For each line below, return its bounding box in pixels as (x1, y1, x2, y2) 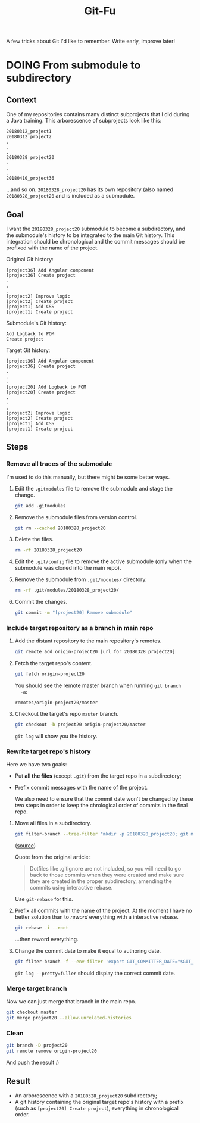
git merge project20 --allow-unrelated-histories (6, 1015, 132, 1021)
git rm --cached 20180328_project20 (14, 525, 106, 531)
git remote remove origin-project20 (6, 1048, 97, 1055)
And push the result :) (6, 1059, 60, 1066)
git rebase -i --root (14, 925, 69, 931)
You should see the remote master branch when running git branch (14, 682, 182, 689)
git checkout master (6, 1009, 58, 1016)
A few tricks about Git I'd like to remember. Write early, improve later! (6, 38, 176, 45)
